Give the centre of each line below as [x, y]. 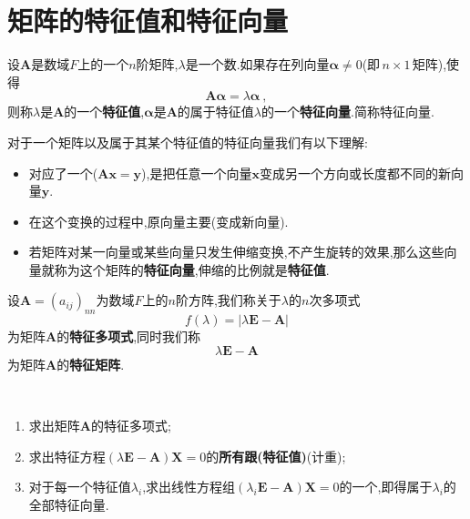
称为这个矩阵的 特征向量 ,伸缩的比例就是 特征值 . [192, 269]
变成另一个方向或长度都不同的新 [355, 173]
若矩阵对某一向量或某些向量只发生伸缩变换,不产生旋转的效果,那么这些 [236, 252]
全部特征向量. [69, 504]
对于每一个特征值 [80, 487]
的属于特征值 [215, 112]
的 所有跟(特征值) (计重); [276, 456]
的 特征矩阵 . [91, 364]
